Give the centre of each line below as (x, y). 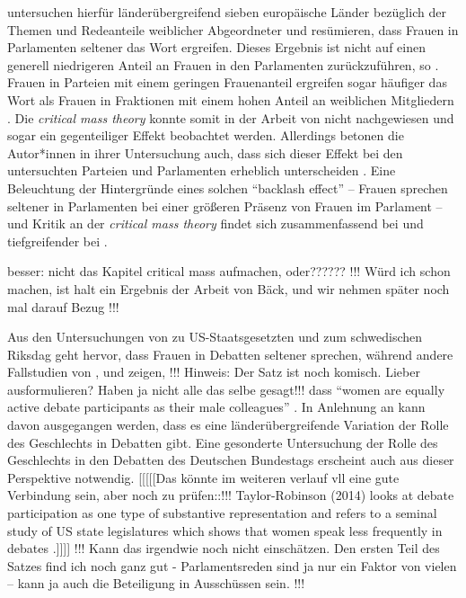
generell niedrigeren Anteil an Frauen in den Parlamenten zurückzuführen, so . (223, 64)
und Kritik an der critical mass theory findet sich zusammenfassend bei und (215, 223)
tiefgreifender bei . (57, 241)
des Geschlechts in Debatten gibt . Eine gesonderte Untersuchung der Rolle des (223, 442)
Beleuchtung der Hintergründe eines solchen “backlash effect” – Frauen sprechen (228, 187)
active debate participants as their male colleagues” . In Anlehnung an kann (216, 407)
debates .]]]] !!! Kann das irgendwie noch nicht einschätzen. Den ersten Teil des (224, 548)
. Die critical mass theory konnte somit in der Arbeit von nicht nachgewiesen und (231, 117)
